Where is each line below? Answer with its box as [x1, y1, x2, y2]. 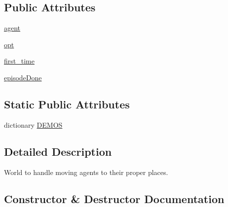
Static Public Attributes [4, 96, 130, 111]
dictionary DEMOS [4, 119, 63, 130]
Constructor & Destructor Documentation [4, 191, 225, 206]
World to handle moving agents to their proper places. [4, 167, 168, 177]
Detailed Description [4, 143, 112, 159]
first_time [4, 56, 35, 66]
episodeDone [4, 72, 42, 82]
